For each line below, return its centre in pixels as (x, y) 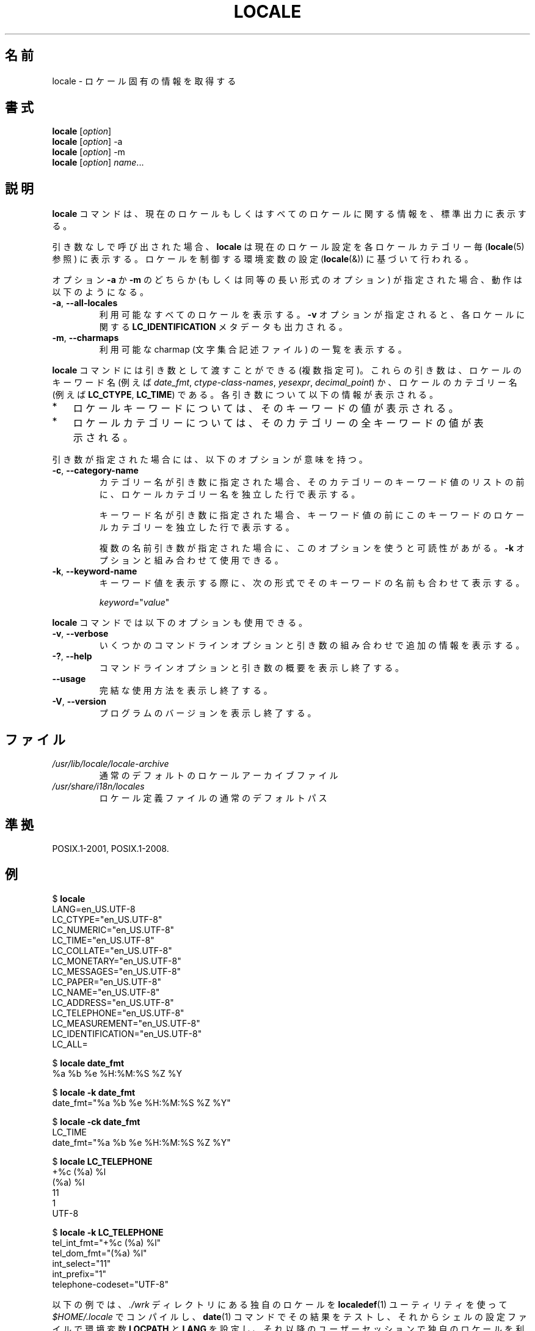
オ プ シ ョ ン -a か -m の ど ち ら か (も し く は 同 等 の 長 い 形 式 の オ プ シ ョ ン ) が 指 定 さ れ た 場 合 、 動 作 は (287, 280)
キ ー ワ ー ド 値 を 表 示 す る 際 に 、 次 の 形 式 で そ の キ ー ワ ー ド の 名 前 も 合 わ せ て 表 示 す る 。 (312, 583)
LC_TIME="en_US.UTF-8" (103, 940)
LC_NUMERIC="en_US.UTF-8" (113, 930)
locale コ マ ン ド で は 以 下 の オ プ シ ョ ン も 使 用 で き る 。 (180, 623)
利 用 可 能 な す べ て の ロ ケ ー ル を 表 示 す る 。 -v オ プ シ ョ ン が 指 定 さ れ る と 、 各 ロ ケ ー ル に (312, 315)
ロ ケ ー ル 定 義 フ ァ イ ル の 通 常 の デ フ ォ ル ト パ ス (213, 798)
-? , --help (72, 656)
